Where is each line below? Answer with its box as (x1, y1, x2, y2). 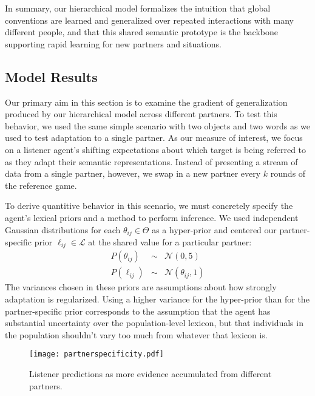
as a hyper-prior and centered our (152, 223, 277, 236)
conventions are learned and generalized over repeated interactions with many (5, 13, 294, 26)
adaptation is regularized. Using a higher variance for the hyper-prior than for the (5, 293, 310, 306)
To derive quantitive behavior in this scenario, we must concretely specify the (5, 199, 293, 212)
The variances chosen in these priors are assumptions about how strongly (5, 281, 277, 293)
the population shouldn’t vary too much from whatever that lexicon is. (5, 328, 268, 341)
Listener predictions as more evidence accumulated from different (29, 367, 272, 380)
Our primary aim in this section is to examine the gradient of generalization (5, 95, 288, 108)
